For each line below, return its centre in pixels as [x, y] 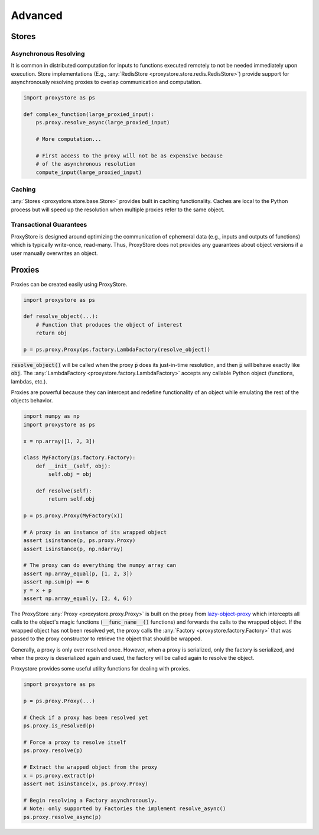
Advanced [37, 15]
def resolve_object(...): [61, 316]
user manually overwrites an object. [54, 253]
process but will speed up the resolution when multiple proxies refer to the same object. [118, 209]
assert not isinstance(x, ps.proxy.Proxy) [86, 784]
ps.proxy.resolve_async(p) [62, 817]
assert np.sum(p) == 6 [56, 582]
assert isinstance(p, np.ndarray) [73, 549]
